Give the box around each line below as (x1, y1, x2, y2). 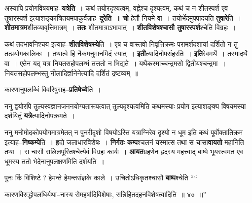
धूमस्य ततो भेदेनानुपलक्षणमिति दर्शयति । (4, 156, 105, 166)
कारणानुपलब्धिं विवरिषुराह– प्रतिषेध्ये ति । (4, 84, 101, 95)
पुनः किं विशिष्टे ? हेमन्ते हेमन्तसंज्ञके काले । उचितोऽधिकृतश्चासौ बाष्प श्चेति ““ (4, 172, 198, 183)
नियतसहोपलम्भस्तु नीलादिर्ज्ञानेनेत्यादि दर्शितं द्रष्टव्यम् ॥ (4, 68, 139, 78)
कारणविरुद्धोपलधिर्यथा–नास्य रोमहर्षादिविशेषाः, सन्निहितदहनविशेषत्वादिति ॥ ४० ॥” (4, 189, 207, 199)
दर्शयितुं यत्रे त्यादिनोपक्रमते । (4, 110, 75, 121)
